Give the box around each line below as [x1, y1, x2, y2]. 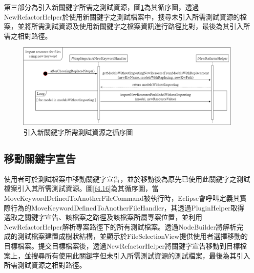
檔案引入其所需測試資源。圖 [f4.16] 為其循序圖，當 [4, 183, 159, 193]
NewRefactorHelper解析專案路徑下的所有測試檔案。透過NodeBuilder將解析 [4, 221, 237, 231]
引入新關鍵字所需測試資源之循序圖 [23, 126, 133, 137]
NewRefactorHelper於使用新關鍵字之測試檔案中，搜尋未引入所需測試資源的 [4, 11, 240, 21]
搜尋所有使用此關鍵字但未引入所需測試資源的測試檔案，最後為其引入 [31, 250, 250, 260]
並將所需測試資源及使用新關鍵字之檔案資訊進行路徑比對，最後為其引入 [17, 21, 243, 31]
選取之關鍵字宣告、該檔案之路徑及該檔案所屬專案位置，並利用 [4, 212, 202, 222]
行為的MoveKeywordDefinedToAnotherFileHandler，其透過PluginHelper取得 [10, 202, 244, 212]
